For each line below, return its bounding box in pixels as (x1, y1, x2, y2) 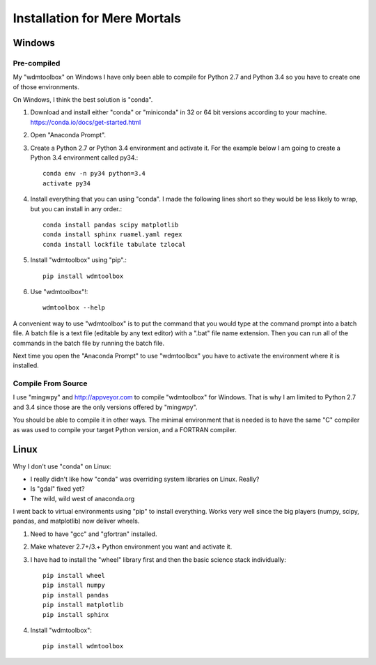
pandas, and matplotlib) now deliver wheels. (13, 517, 140, 526)
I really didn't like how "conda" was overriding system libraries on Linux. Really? (30, 475, 260, 483)
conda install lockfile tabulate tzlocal (42, 240, 186, 248)
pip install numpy (42, 581, 106, 589)
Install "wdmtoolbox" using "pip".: (30, 256, 127, 264)
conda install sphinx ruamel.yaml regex (42, 231, 182, 238)
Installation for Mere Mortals (13, 10, 181, 26)
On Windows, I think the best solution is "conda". (13, 95, 153, 104)
